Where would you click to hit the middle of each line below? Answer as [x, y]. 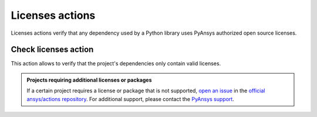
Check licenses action [52, 50]
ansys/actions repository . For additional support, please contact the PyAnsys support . [130, 99]
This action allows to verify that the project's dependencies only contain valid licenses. [116, 63]
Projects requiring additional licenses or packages [89, 80]
